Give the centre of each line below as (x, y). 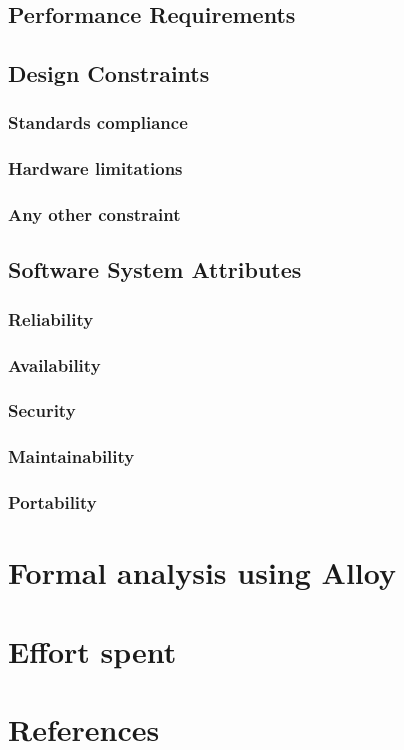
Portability (52, 502)
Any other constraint (94, 214)
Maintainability (71, 456)
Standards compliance (98, 122)
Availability (54, 364)
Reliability (51, 318)
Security (42, 410)
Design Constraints (109, 73)
